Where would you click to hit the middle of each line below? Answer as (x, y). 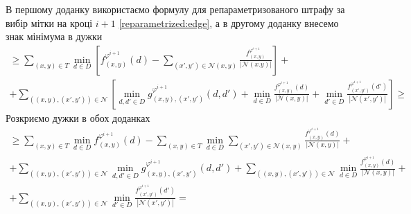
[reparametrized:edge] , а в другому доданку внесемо (229, 23)
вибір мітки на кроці (49, 23)
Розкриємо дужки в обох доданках (78, 117)
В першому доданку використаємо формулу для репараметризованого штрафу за (175, 9)
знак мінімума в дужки (54, 36)
